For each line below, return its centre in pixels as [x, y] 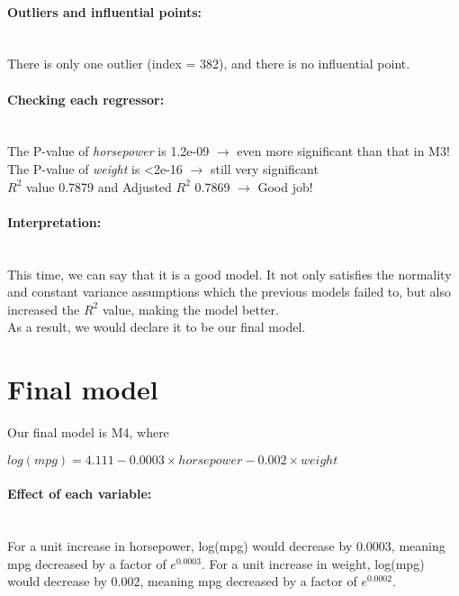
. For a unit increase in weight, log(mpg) [313, 563]
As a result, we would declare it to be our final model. [157, 327]
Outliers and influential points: [105, 11]
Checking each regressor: [86, 99]
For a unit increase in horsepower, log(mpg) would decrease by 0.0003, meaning [226, 546]
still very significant [264, 168]
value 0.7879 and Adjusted [99, 186]
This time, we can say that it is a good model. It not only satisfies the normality [229, 274]
